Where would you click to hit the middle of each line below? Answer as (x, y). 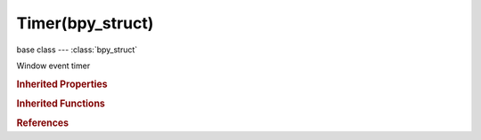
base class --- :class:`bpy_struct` (77, 50)
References (43, 123)
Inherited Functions (61, 104)
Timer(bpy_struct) (85, 23)
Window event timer (53, 66)
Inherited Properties (62, 84)
